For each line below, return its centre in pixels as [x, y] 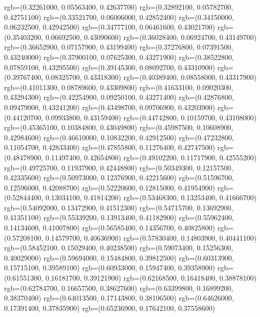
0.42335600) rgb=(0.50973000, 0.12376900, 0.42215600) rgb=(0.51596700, [119, 177]
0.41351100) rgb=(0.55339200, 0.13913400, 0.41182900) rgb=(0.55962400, [119, 217]
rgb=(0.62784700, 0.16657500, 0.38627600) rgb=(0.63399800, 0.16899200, [119, 288]
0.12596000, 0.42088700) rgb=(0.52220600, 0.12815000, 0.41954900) [110, 187]
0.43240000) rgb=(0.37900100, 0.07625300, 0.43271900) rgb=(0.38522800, [119, 57]
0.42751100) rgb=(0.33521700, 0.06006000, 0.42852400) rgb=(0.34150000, [119, 17]
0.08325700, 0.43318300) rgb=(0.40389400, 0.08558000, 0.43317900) [151, 77]
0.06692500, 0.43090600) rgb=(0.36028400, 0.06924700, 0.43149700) [151, 37]
